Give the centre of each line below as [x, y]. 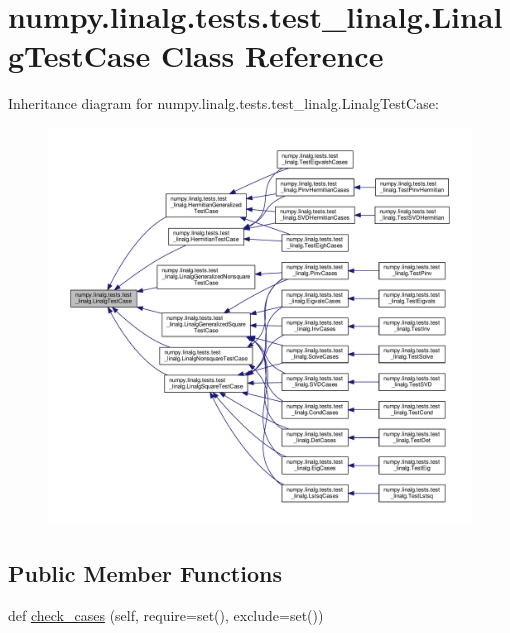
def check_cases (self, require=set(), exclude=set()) [166, 615]
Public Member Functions [145, 573]
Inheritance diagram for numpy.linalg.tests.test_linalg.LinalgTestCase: [223, 103]
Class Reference [272, 55]
